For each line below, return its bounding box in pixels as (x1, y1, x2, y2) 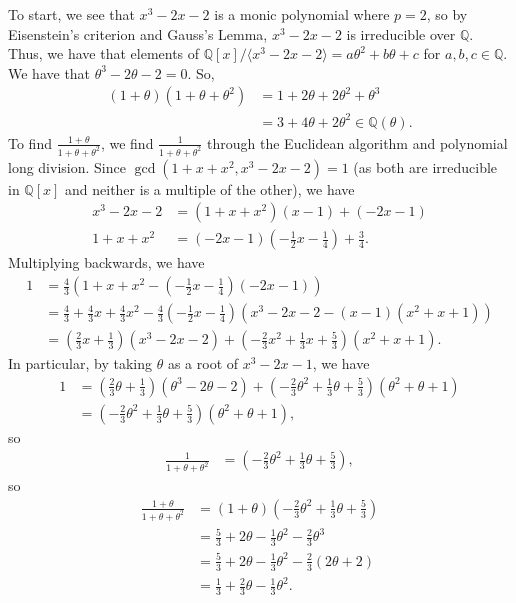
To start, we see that (8, 4, 135, 24)
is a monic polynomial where (214, 4, 390, 24)
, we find (100, 132, 154, 153)
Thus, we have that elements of (8, 43, 200, 64)
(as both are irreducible (353, 156, 498, 177)
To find (8, 132, 52, 153)
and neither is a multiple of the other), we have (65, 178, 355, 199)
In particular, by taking (8, 353, 153, 374)
